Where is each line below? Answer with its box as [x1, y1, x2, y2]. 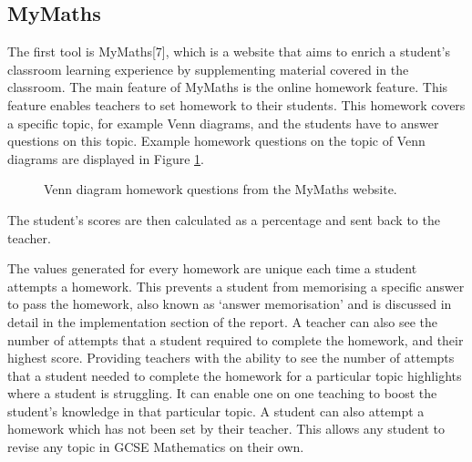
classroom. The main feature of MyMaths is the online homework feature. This [7, 77, 448, 97]
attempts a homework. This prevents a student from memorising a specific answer [7, 276, 465, 295]
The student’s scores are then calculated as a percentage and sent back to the [7, 210, 440, 229]
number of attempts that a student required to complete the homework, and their [7, 330, 464, 349]
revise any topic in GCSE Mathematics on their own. [7, 437, 304, 457]
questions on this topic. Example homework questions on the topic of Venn [7, 131, 426, 150]
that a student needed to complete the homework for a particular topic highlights [7, 365, 462, 385]
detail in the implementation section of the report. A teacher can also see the [7, 312, 438, 331]
